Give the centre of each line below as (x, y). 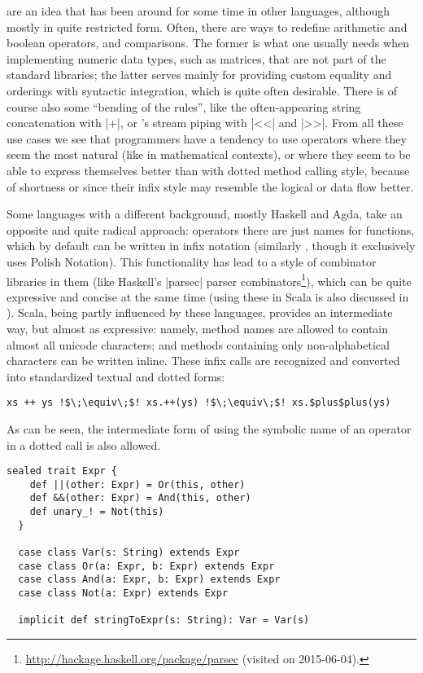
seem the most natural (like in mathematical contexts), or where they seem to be (209, 154)
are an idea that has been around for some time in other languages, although (198, 11)
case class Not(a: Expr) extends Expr (123, 594)
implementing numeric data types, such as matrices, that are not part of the (196, 58)
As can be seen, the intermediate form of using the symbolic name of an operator (209, 428)
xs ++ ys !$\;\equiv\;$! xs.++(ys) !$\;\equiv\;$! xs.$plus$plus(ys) (199, 403)
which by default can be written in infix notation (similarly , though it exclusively (211, 246)
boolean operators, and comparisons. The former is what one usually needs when (208, 43)
